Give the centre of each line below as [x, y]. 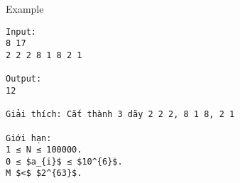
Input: [21, 32]
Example [25, 9]
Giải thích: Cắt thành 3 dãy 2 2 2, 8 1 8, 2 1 [120, 115]
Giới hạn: [29, 138]
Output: [24, 79]
